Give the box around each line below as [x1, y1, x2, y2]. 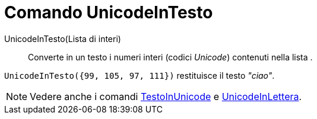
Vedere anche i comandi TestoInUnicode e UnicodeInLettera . [30, 90, 302, 102]
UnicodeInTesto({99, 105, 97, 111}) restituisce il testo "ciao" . [4, 70, 275, 81]
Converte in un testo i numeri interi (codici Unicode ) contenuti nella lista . [28, 52, 313, 62]
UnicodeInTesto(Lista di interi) [4, 33, 121, 44]
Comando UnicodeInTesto [4, 2, 213, 22]
